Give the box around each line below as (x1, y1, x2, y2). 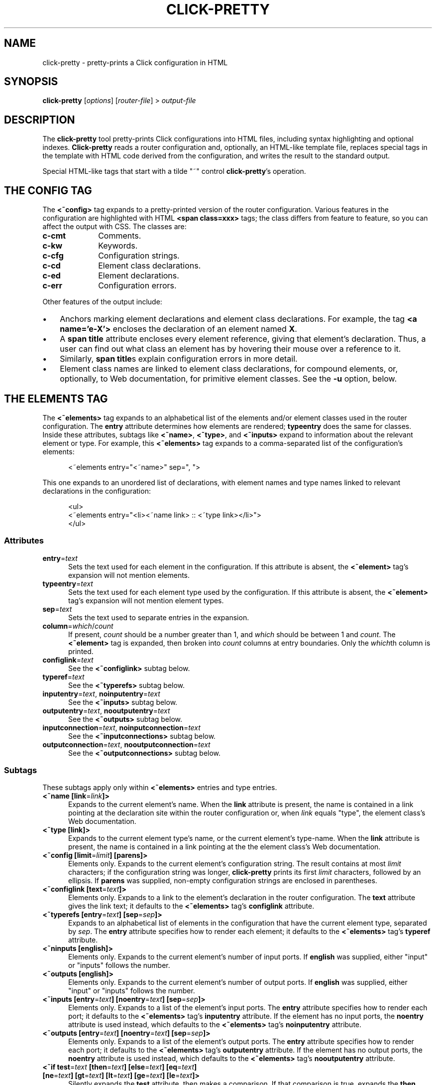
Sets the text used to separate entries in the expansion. (68, 613, 249, 622)
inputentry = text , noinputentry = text (42, 689, 160, 698)
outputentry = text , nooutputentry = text (42, 706, 170, 715)
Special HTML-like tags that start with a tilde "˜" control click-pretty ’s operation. (42, 167, 306, 176)
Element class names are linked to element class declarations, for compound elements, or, (60, 364, 398, 374)
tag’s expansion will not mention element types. (68, 596, 224, 605)
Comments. (98, 231, 141, 241)
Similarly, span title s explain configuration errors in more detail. (60, 354, 298, 364)
